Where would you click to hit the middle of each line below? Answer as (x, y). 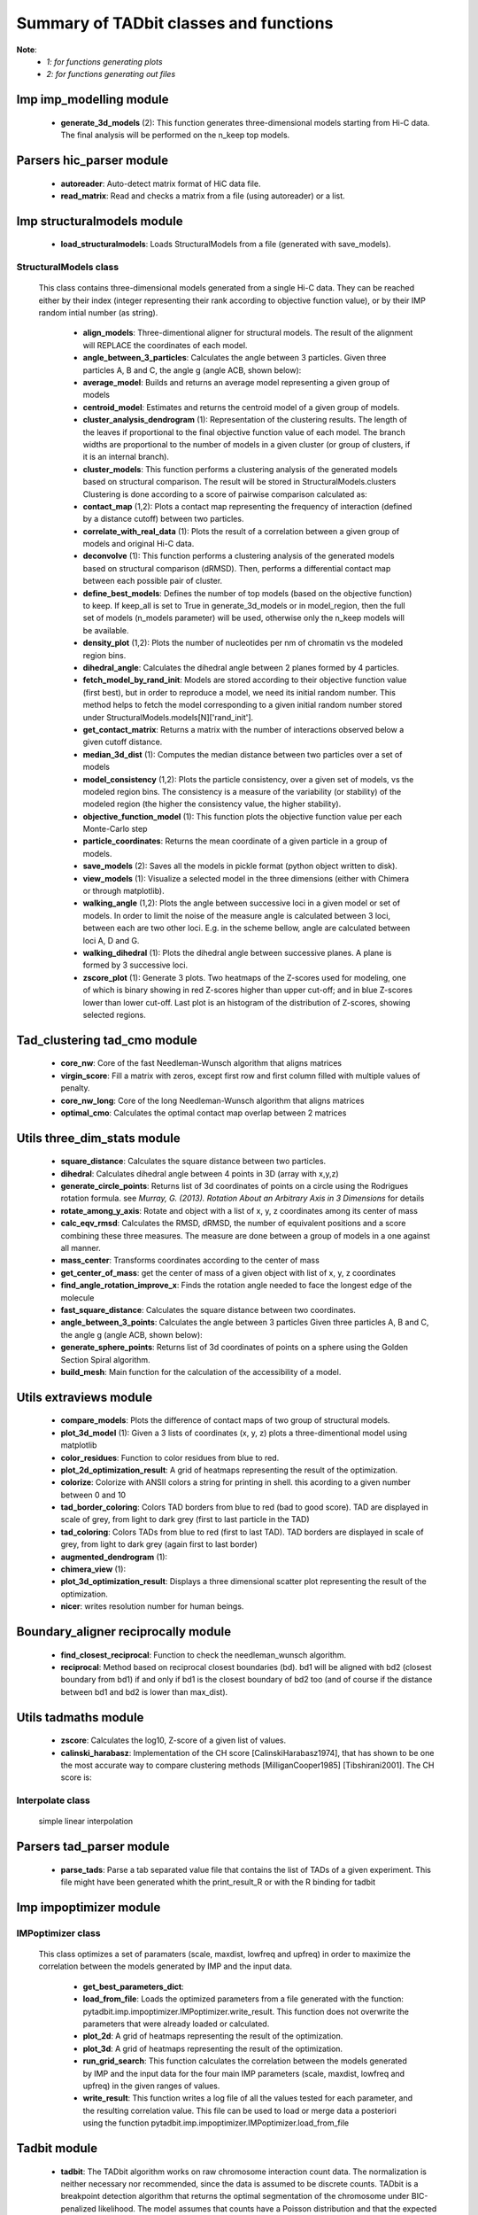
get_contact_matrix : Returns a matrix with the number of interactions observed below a (243, 729)
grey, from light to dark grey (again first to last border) (159, 1544)
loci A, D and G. (111, 940)
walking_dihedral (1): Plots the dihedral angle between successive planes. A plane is (237, 952)
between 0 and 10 (93, 1495)
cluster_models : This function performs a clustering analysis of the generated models (240, 469)
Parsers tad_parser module (93, 1847)
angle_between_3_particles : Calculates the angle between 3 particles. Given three (235, 358)
